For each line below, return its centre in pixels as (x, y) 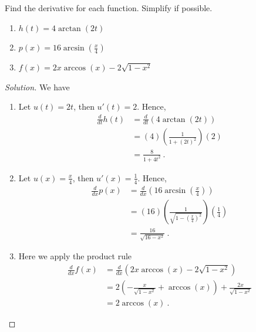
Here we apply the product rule (75, 256)
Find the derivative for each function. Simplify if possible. (109, 8)
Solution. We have (37, 87)
